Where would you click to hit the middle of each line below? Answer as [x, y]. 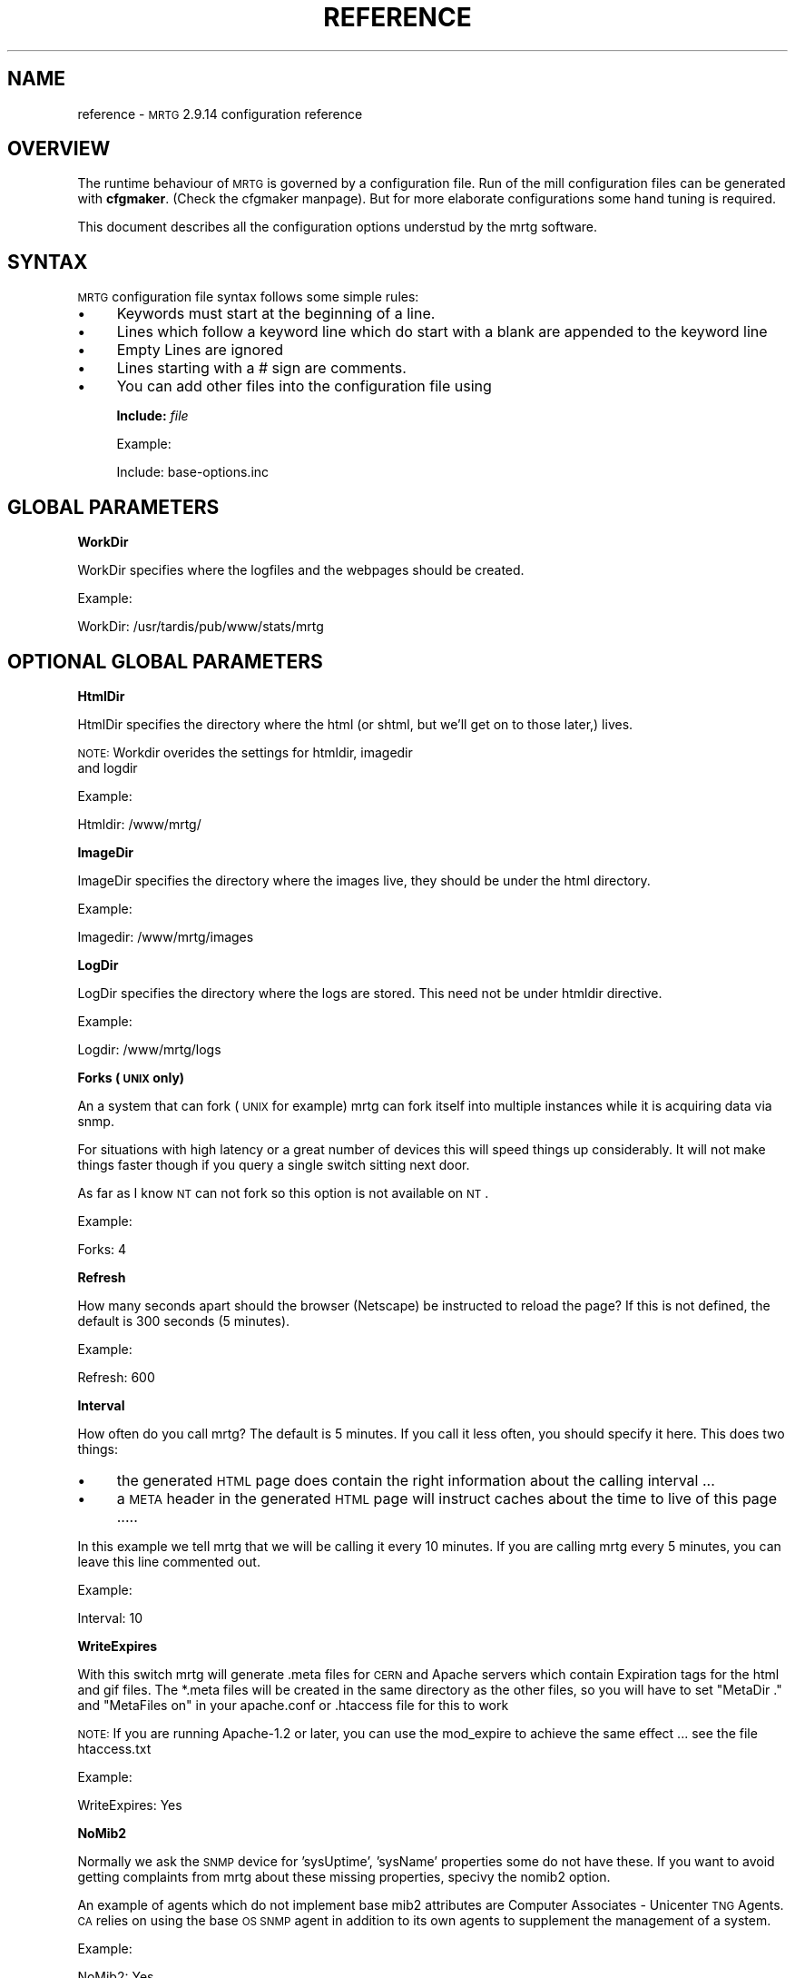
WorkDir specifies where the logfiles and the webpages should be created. [301, 570]
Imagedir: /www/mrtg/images [166, 936]
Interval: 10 [110, 1617]
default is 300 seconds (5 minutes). [184, 1320]
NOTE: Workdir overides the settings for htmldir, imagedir [245, 752]
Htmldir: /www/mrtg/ [139, 824]
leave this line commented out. [169, 1561]
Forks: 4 [102, 1249]
